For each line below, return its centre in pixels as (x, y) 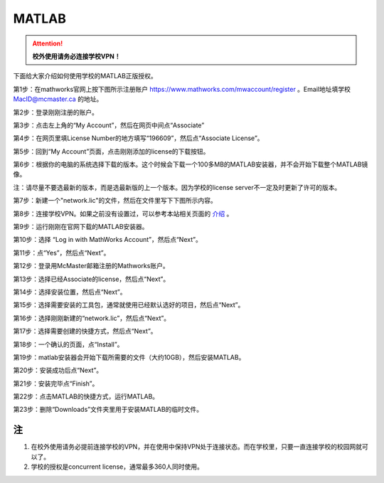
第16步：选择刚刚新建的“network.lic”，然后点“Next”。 (92, 318)
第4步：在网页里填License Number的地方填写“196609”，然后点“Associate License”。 (138, 138)
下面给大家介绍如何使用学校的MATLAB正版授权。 (85, 76)
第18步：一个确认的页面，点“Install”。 (68, 344)
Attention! (48, 43)
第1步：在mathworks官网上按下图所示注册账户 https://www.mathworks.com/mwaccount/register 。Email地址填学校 (182, 89)
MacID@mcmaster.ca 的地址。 (58, 99)
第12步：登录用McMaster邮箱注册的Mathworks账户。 (91, 266)
